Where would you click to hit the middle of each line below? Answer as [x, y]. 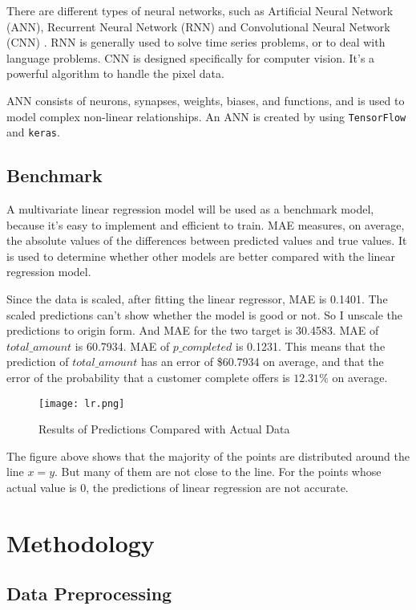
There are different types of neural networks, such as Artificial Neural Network [200, 10]
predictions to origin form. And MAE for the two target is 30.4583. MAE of [193, 330]
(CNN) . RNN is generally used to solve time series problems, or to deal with [196, 42]
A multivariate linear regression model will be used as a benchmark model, [190, 209]
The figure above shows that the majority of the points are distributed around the [208, 455]
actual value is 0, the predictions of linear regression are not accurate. [178, 488]
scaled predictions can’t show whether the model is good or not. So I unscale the [204, 314]
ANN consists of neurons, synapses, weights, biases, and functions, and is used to [206, 100]
